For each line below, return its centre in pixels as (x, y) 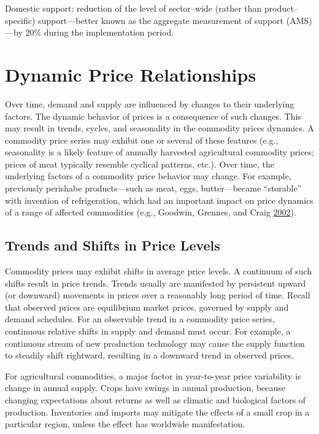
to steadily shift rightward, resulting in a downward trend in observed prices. (149, 355)
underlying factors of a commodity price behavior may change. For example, (148, 176)
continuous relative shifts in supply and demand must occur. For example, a (148, 331)
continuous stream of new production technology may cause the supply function (155, 343)
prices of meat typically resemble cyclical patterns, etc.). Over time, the (140, 164)
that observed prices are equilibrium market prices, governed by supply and (147, 307)
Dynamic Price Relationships (131, 74)
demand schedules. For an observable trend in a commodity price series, (140, 319)
